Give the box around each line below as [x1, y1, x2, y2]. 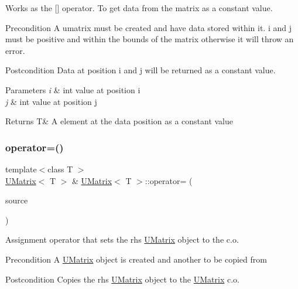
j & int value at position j [5, 95, 97, 107]
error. [5, 44, 25, 56]
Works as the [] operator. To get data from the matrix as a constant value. [5, 2, 273, 13]
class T [47, 162, 73, 175]
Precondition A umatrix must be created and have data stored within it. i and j [5, 21, 292, 33]
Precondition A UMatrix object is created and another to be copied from [5, 253, 267, 265]
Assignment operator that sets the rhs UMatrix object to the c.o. [5, 233, 239, 246]
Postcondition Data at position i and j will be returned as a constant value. [5, 64, 276, 76]
